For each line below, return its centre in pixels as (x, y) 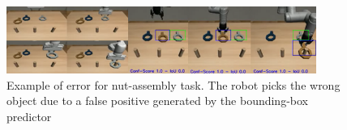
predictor (29, 116)
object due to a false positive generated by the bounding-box (157, 101)
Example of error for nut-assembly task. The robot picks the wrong (173, 84)
